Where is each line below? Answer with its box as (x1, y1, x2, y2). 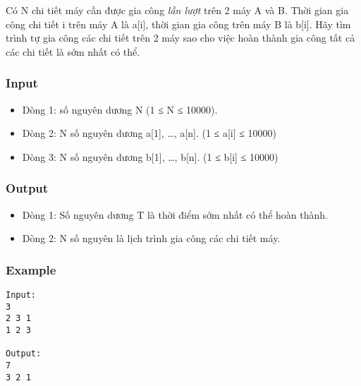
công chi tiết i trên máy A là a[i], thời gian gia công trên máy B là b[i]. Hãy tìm (6, 16, 351, 31)
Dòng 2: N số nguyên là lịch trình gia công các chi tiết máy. (22, 231, 281, 246)
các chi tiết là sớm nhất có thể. (6, 44, 140, 59)
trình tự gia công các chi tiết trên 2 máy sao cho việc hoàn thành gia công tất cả (6, 30, 355, 45)
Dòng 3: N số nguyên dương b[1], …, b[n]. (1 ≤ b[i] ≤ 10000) (22, 149, 279, 164)
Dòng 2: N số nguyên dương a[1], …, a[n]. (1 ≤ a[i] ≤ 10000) (22, 126, 277, 140)
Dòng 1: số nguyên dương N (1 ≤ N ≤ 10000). (22, 102, 218, 116)
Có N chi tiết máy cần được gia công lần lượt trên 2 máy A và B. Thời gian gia (6, 3, 349, 17)
